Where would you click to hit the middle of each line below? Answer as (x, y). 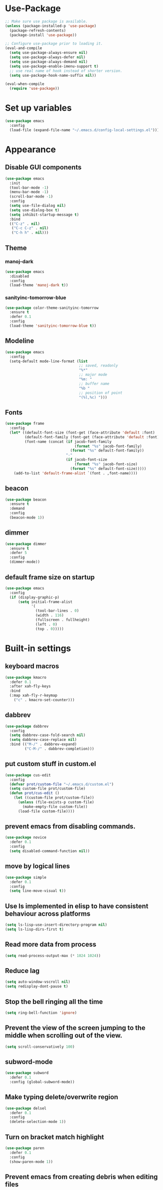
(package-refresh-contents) (38, 30)
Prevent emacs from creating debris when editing (81, 1177)
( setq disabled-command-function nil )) (50, 851)
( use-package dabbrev (27, 726)
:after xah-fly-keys (30, 687)
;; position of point (101, 393)
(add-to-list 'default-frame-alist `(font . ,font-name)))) (76, 473)
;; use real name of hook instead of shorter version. (66, 71)
